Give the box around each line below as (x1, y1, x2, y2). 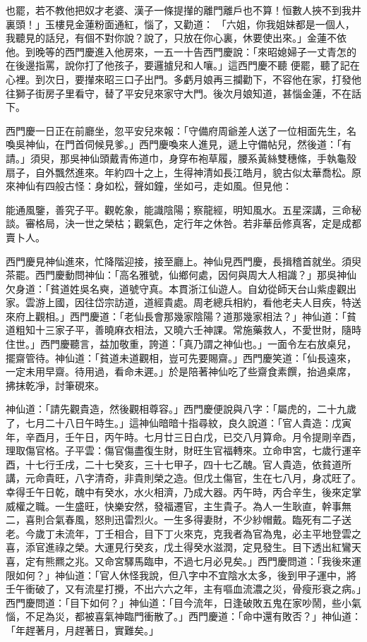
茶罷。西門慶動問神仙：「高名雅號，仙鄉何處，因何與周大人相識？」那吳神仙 (6, 267, 356, 282)
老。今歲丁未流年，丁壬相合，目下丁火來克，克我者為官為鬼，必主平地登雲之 (6, 526, 361, 540)
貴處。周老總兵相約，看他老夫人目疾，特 (163, 295, 351, 310)
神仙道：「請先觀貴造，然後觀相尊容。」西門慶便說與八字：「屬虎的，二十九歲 (6, 401, 356, 416)
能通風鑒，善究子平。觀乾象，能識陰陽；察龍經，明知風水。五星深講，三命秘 (6, 202, 361, 217)
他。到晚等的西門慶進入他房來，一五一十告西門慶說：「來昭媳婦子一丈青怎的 (6, 44, 356, 59)
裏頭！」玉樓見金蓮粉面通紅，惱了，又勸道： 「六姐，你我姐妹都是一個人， (6, 16, 355, 31)
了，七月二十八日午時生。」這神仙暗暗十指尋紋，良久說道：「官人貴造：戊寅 (6, 416, 351, 430)
